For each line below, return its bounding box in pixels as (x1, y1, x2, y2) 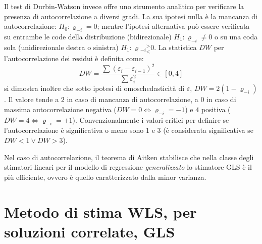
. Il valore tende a (4, 94, 59, 105)
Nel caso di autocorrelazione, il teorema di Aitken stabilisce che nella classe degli (4, 152, 254, 162)
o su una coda (214, 31, 258, 41)
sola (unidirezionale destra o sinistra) (4, 41, 119, 52)
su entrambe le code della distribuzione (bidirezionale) (4, 31, 172, 41)
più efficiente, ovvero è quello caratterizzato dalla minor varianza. (4, 171, 206, 182)
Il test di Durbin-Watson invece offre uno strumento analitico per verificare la (4, 1, 244, 11)
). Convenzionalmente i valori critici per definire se (72, 114, 229, 125)
